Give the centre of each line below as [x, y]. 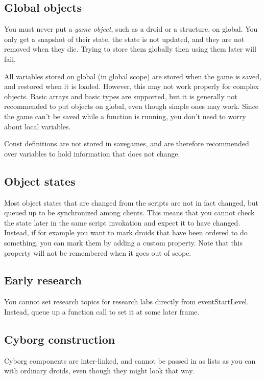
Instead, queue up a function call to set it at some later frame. [102, 311]
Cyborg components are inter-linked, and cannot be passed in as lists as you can [130, 360]
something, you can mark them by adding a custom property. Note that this [124, 242]
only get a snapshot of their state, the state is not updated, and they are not [124, 39]
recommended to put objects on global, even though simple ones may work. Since [131, 106]
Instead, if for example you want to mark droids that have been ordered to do [126, 232]
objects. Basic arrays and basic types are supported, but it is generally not [121, 96]
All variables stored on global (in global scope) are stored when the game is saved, [133, 76]
